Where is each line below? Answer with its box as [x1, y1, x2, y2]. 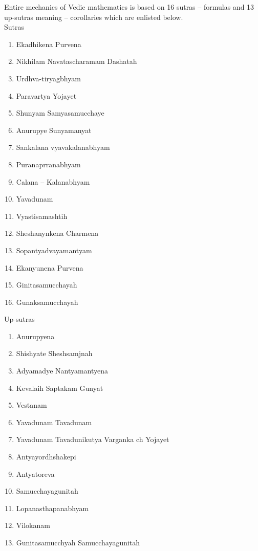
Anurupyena [16, 330, 55, 341]
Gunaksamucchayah [16, 296, 78, 307]
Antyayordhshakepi [16, 451, 76, 462]
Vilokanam [16, 520, 50, 531]
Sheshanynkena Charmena [16, 228, 99, 238]
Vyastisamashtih [16, 210, 68, 221]
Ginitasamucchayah [16, 279, 77, 290]
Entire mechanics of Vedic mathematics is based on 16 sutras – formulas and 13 [4, 2, 254, 12]
